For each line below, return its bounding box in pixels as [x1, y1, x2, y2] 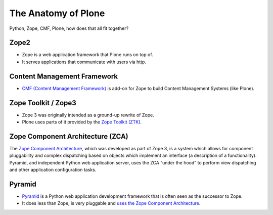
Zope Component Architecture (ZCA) [9, 132, 128, 141]
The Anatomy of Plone [9, 8, 105, 19]
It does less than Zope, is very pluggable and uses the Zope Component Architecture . [22, 200, 201, 206]
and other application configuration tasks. [9, 167, 97, 173]
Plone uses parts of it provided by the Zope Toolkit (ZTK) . [22, 119, 142, 125]
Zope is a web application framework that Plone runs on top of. [22, 52, 154, 58]
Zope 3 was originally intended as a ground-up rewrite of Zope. [22, 112, 154, 118]
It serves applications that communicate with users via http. [22, 59, 147, 65]
